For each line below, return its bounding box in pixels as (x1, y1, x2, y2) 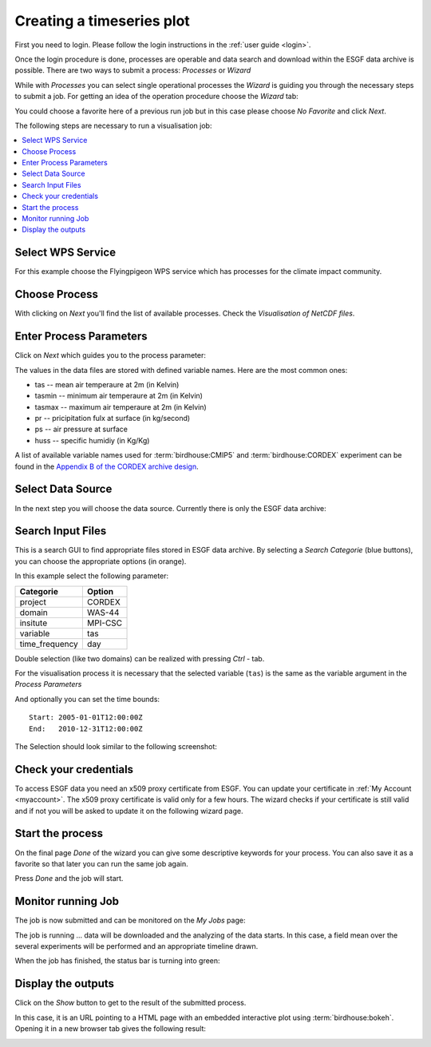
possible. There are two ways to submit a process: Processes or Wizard (14, 65, 251, 75)
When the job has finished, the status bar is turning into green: (14, 956, 220, 966)
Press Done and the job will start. (14, 874, 124, 883)
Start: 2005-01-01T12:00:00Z (29, 713, 143, 722)
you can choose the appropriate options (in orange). (14, 556, 187, 566)
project (19, 596, 47, 607)
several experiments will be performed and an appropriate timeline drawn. (14, 942, 259, 951)
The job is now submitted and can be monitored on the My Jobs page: (14, 915, 246, 926)
